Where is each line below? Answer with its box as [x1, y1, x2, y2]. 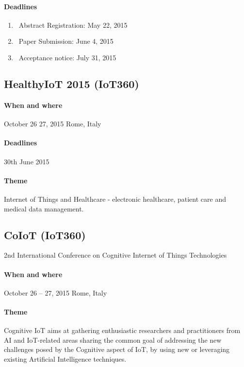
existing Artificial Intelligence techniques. [4, 353, 127, 364]
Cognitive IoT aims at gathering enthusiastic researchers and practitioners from [4, 325, 241, 335]
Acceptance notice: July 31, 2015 [18, 52, 116, 62]
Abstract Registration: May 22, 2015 [18, 19, 128, 30]
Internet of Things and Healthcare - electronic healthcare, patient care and [4, 193, 226, 204]
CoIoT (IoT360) [4, 227, 86, 242]
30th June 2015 [4, 156, 49, 166]
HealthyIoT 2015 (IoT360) [4, 76, 139, 91]
